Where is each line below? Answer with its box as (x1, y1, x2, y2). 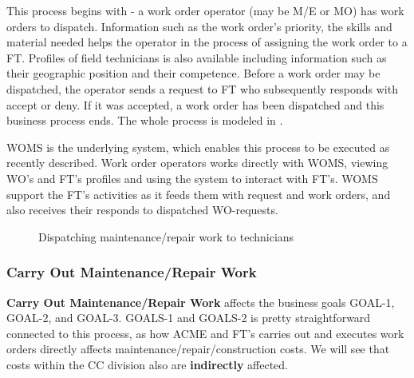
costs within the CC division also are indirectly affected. (6, 356, 288, 372)
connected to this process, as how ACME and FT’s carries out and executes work (6, 324, 404, 341)
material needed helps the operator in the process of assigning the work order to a (6, 34, 408, 50)
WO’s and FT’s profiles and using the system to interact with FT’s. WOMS (6, 169, 378, 186)
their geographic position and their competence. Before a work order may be (6, 65, 380, 82)
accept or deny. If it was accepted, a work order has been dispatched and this (6, 96, 384, 113)
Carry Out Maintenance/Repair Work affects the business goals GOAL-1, (6, 293, 395, 310)
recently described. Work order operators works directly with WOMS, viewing (6, 154, 388, 171)
